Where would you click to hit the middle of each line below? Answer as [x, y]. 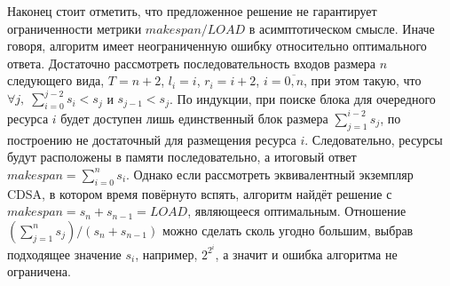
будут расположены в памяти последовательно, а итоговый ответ [182, 157]
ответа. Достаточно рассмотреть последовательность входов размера [192, 63]
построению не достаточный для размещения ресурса [152, 139]
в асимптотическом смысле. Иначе [342, 28]
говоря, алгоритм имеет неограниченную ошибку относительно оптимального [217, 46]
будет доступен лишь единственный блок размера [194, 118]
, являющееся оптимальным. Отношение [297, 211]
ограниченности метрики [75, 28]
